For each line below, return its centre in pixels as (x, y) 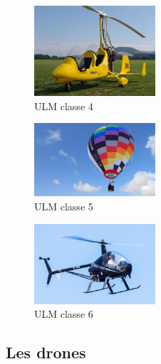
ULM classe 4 (64, 106)
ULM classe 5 (64, 206)
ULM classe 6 (64, 314)
